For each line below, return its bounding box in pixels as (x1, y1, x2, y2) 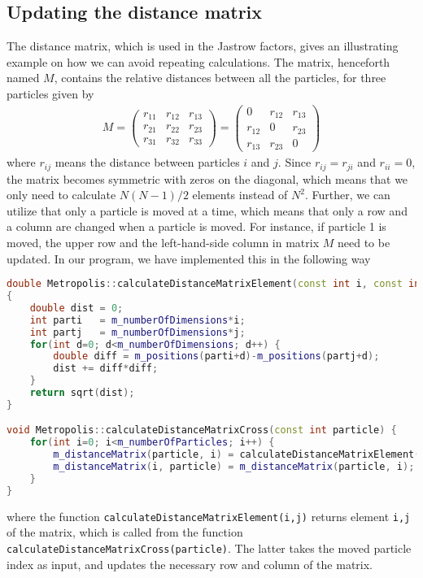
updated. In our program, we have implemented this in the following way (7, 250, 371, 267)
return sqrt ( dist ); (29, 387, 135, 399)
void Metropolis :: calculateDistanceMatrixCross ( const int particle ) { (7, 424, 397, 437)
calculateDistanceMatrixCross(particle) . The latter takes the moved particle (7, 539, 412, 556)
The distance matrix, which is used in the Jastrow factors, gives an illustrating (7, 37, 399, 54)
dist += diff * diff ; (53, 363, 159, 375)
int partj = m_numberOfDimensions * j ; (29, 326, 246, 338)
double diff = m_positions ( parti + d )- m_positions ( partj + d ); (53, 350, 380, 363)
